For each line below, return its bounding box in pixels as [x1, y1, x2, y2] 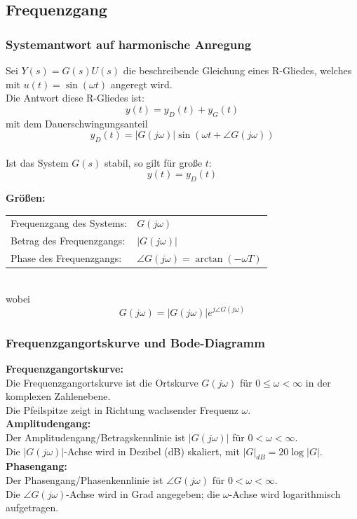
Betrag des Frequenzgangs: [11, 233, 126, 248]
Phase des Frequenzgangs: [11, 250, 122, 265]
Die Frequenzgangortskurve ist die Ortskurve [6, 375, 198, 389]
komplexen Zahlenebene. [6, 389, 111, 403]
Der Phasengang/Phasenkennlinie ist [6, 472, 163, 487]
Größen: [6, 190, 46, 205]
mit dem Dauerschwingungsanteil [6, 116, 148, 130]
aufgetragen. [6, 500, 59, 515]
